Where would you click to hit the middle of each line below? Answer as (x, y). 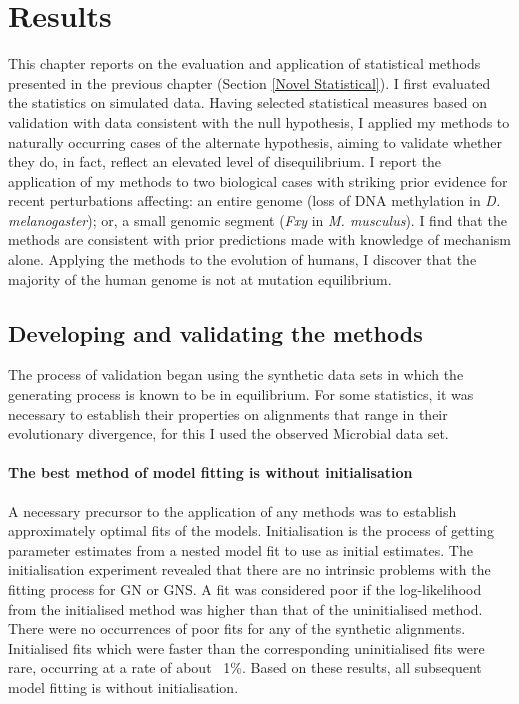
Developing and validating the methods (215, 332)
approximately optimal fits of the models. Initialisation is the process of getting (251, 530)
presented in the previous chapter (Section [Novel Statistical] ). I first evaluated (249, 82)
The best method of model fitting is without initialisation (210, 472)
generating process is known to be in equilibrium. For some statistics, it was (241, 394)
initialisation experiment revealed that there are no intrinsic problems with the (249, 569)
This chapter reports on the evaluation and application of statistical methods (244, 63)
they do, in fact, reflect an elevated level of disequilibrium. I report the (225, 161)
